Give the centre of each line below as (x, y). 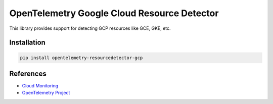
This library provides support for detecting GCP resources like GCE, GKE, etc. (90, 28)
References (28, 73)
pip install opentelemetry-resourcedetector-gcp (81, 58)
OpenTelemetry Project (46, 93)
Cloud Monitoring (40, 86)
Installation (27, 43)
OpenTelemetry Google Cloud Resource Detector (114, 13)
